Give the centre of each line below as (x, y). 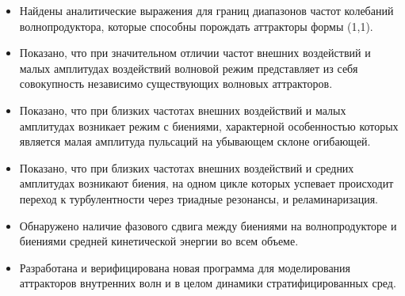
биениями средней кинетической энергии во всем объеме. (159, 241)
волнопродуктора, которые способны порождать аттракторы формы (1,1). (196, 26)
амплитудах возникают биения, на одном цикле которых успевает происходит (206, 183)
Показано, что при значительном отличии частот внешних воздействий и (195, 53)
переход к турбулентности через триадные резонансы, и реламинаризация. (199, 198)
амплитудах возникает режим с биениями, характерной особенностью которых (209, 125)
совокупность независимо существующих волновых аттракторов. (176, 83)
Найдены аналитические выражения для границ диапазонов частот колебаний (206, 10)
